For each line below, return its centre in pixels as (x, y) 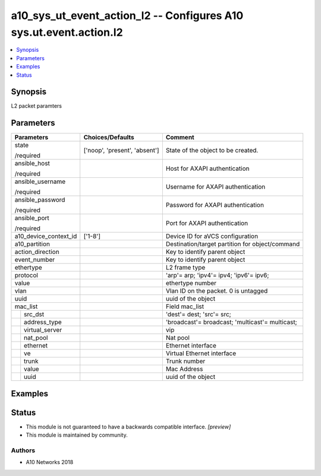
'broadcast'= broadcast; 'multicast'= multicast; (231, 322)
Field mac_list (185, 306)
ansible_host (32, 164)
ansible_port (32, 218)
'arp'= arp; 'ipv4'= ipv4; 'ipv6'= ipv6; (217, 275)
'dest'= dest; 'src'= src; (198, 314)
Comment (180, 137)
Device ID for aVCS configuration (212, 236)
